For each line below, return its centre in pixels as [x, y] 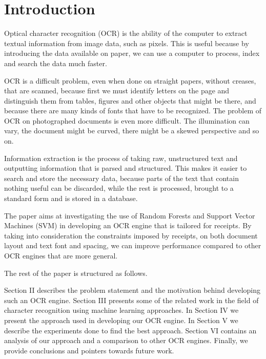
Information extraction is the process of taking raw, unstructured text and [121, 158]
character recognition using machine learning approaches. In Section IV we [121, 310]
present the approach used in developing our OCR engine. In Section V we [121, 320]
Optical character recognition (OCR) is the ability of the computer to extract [126, 33]
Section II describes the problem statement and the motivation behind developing [132, 290]
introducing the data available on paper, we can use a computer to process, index [132, 53]
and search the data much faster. [56, 63]
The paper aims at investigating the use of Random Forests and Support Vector [130, 215]
